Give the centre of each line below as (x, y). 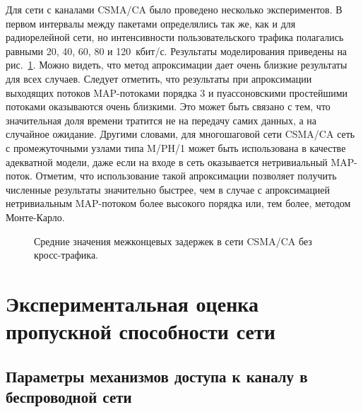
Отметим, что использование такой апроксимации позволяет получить (186, 176)
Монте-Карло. (35, 217)
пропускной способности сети (141, 331)
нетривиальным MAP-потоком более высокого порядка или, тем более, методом (178, 203)
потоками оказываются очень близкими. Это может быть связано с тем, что (168, 106)
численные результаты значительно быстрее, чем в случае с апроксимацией (168, 189)
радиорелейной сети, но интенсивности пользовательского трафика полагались (175, 37)
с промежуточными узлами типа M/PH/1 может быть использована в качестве (176, 147)
